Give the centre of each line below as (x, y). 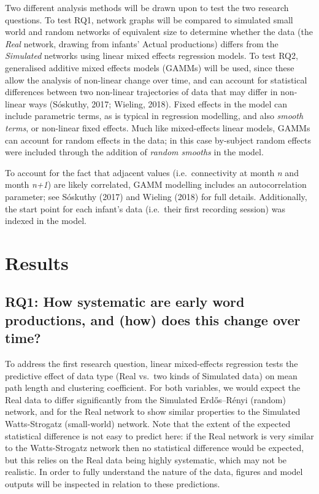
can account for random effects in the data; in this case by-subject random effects (158, 140)
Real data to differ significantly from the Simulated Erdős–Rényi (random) (145, 399)
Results (37, 262)
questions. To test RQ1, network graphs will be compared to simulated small (149, 19)
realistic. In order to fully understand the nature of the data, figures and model (154, 472)
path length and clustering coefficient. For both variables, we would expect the (153, 388)
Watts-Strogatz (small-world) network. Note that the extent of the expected (148, 424)
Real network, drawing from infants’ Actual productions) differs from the (142, 43)
